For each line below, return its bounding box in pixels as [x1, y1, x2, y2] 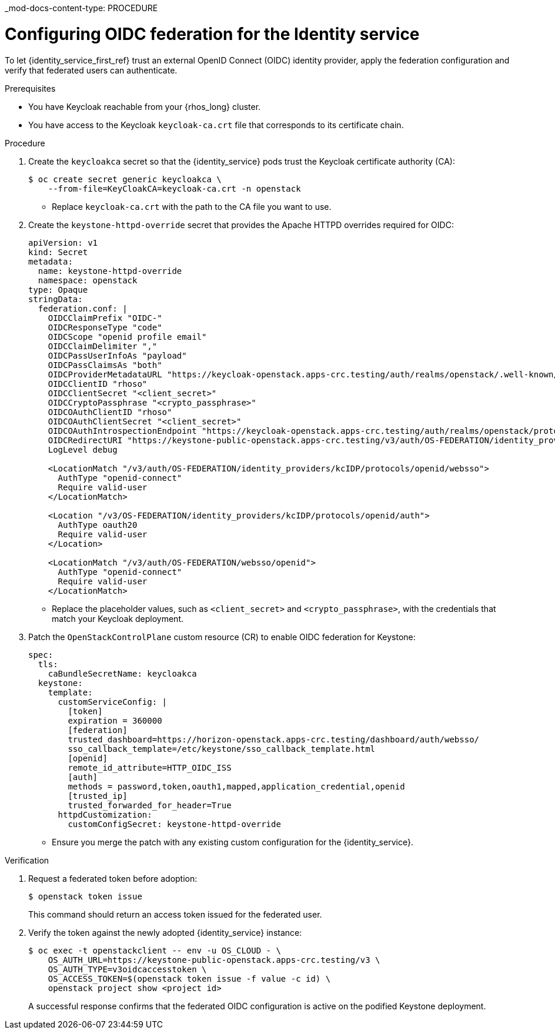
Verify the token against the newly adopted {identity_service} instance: [28, 927, 302, 938]
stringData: [28, 294, 83, 304]
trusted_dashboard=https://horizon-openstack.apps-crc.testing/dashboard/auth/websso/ [68, 734, 480, 744]
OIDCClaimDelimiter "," [48, 341, 158, 351]
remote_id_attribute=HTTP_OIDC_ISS [68, 762, 232, 772]
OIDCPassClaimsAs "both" [48, 360, 162, 370]
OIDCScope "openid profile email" [48, 332, 207, 342]
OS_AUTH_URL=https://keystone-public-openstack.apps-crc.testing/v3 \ [48, 955, 380, 965]
